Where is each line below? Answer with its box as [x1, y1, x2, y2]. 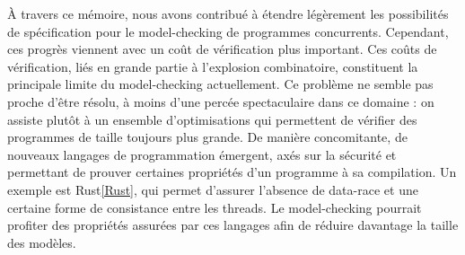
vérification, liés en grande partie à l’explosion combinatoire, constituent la [7, 57, 418, 75]
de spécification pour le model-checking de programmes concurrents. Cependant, [7, 22, 449, 40]
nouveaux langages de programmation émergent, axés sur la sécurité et [7, 145, 397, 163]
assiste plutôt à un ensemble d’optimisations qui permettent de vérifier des [7, 110, 417, 128]
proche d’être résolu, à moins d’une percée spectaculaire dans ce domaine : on [7, 92, 434, 110]
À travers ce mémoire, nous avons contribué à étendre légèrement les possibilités [7, 4, 449, 22]
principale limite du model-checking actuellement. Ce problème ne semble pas [7, 75, 434, 93]
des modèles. [7, 233, 76, 251]
